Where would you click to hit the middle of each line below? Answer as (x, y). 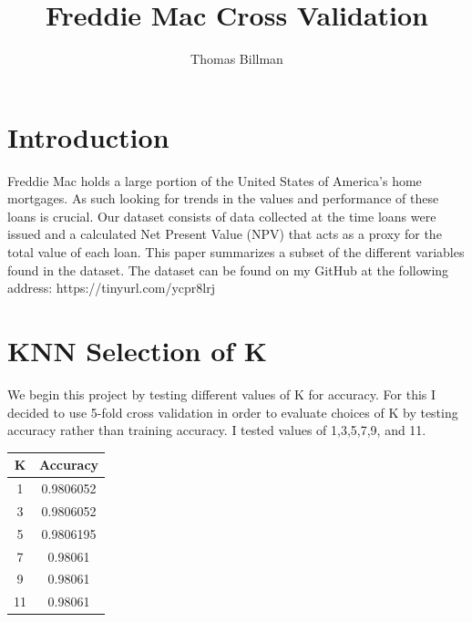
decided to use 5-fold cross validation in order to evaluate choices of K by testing (233, 412)
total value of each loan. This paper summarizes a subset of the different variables (236, 252)
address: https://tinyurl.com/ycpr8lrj (111, 288)
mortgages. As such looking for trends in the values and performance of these (223, 198)
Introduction (88, 136)
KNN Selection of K (138, 350)
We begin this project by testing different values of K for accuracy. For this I (222, 394)
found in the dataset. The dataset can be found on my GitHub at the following (228, 270)
